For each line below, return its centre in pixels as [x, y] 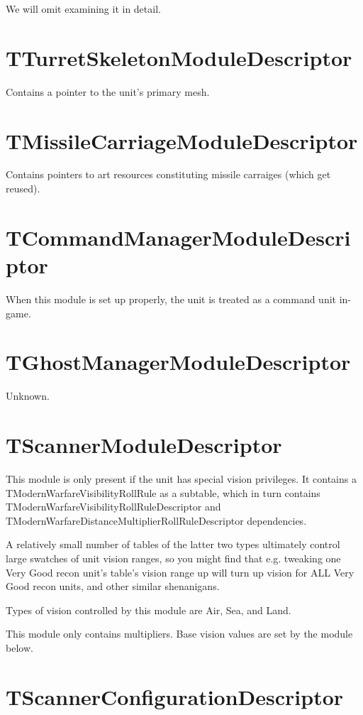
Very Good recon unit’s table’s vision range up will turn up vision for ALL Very [180, 572]
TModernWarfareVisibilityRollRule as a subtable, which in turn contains [163, 492]
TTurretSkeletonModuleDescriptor [179, 57]
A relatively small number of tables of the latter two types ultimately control [173, 544]
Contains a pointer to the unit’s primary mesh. [108, 91]
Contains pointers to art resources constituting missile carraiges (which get [168, 174]
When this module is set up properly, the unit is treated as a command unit [171, 299]
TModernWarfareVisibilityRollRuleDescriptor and [113, 507]
